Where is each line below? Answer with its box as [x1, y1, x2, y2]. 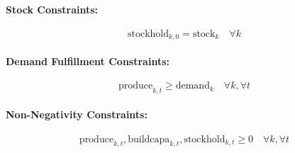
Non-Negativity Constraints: [6, 107, 147, 122]
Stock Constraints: [6, 1, 99, 16]
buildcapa [128, 134, 170, 144]
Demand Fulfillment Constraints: [6, 53, 169, 68]
